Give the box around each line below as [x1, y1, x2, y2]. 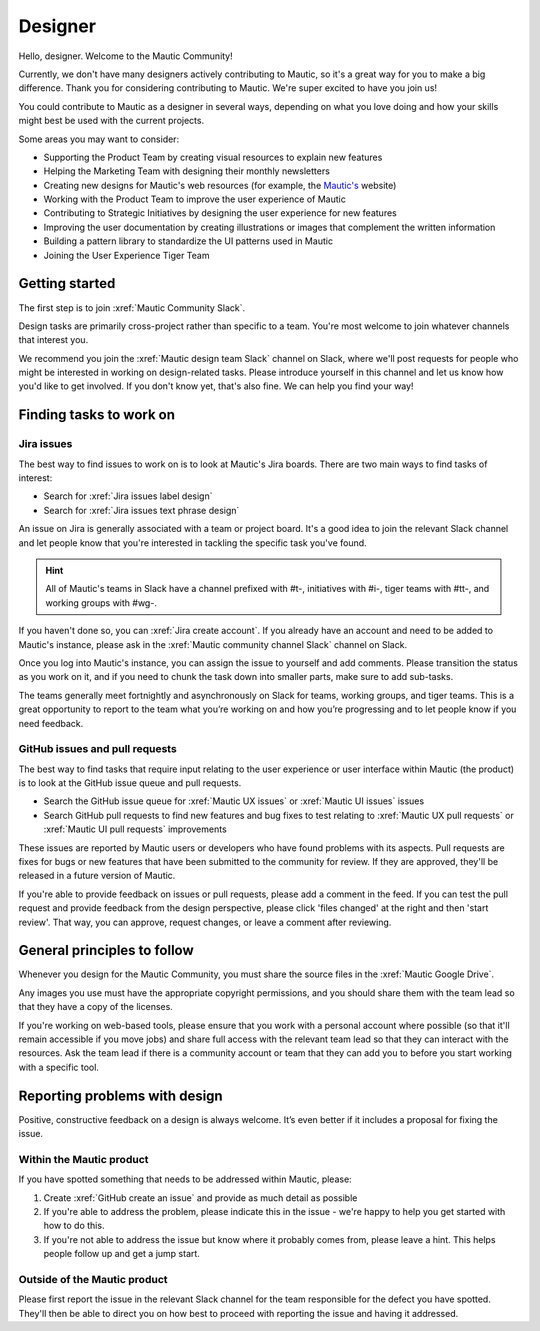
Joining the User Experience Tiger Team [43, 249, 210, 261]
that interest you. [18, 334, 89, 346]
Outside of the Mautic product [18, 1272, 169, 1286]
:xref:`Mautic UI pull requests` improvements [43, 823, 227, 835]
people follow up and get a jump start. [43, 1248, 200, 1260]
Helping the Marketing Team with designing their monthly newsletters [43, 165, 330, 177]
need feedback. [18, 717, 84, 729]
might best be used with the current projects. [18, 115, 205, 127]
